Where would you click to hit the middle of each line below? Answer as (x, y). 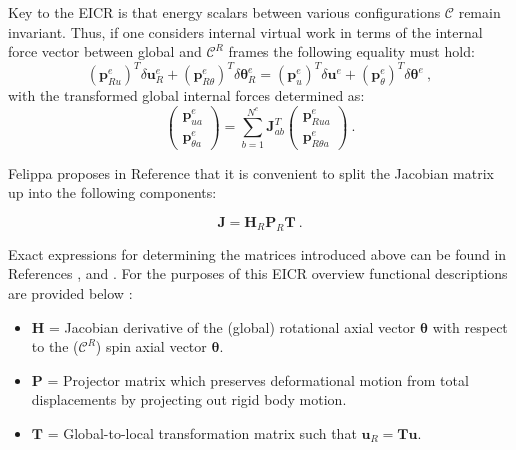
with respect (470, 326)
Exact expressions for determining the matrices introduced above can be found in (257, 253)
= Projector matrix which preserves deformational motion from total (258, 379)
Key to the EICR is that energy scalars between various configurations (224, 12)
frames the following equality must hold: (351, 51)
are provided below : (70, 292)
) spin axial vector (151, 346)
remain (479, 12)
